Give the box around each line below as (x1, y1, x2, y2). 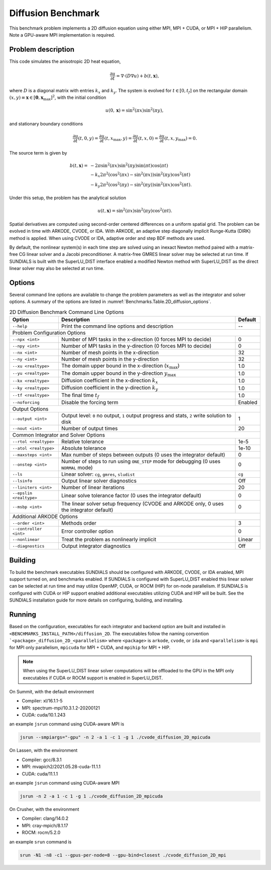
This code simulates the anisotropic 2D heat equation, (9, 58, 121, 64)
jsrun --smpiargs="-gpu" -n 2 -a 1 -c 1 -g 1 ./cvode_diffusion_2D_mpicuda (20, 735, 211, 740)
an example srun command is (9, 838, 72, 845)
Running (9, 610, 37, 619)
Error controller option (61, 528, 114, 535)
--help (12, 324, 28, 329)
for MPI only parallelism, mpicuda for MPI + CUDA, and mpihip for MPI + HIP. (9, 645, 171, 651)
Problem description (9, 45, 75, 54)
